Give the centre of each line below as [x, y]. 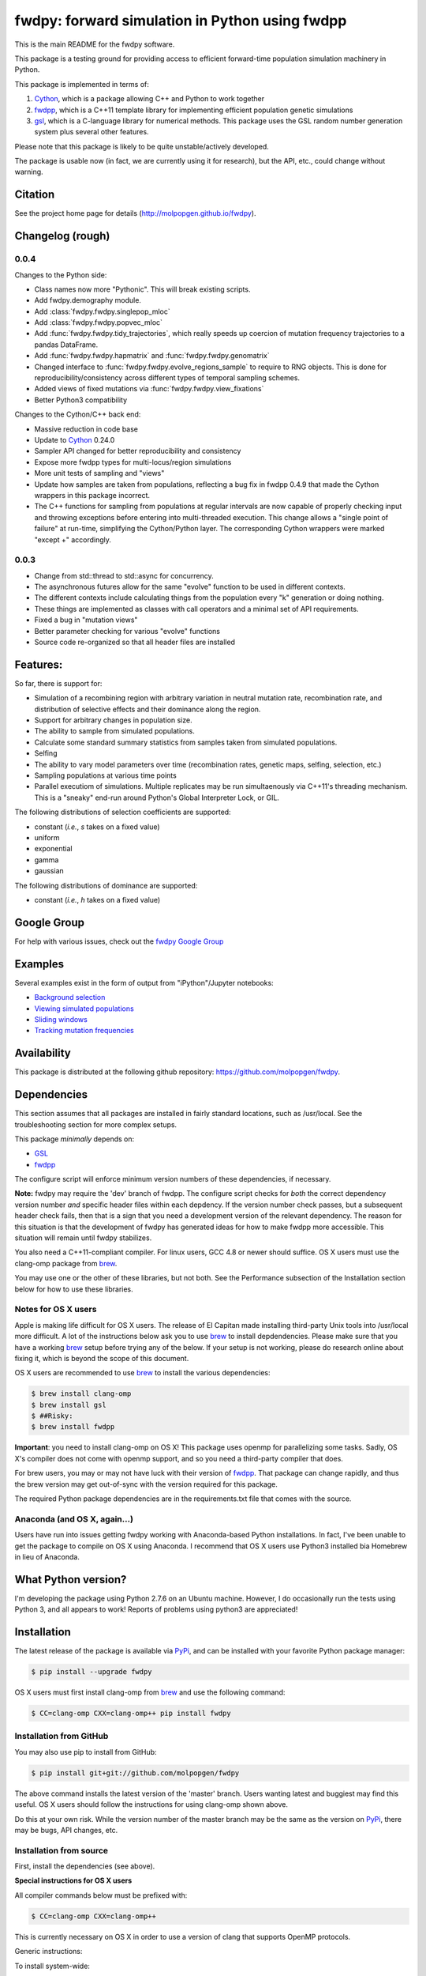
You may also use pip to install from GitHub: [86, 1752]
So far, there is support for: [58, 683]
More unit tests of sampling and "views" [99, 473]
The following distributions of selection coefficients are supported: [123, 812]
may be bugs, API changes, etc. [66, 1830]
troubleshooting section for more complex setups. [96, 1124]
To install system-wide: [52, 1966]
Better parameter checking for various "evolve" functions [127, 631]
